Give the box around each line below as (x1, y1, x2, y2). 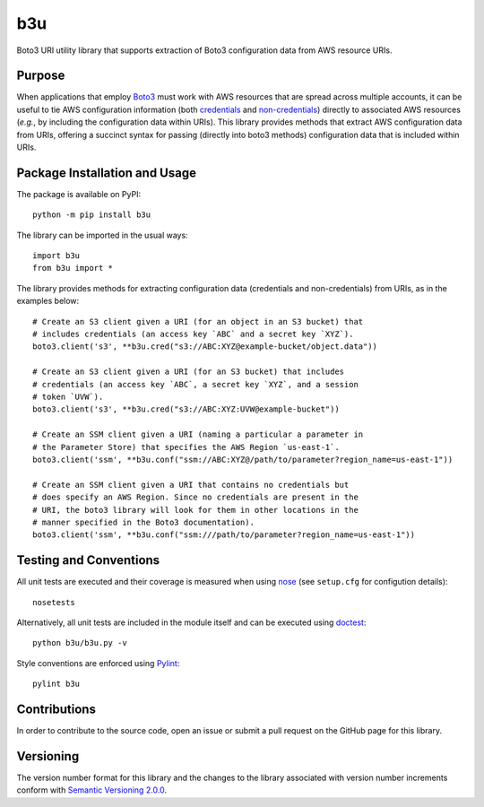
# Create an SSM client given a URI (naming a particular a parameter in (32, 430, 364, 439)
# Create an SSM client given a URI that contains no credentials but (32, 480, 350, 490)
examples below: (16, 296, 80, 307)
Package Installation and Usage (16, 165, 197, 180)
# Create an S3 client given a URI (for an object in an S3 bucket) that (32, 317, 364, 326)
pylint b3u (32, 679, 81, 690)
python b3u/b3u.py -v (32, 638, 127, 648)
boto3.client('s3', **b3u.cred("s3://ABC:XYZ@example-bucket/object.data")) (32, 342, 378, 351)
